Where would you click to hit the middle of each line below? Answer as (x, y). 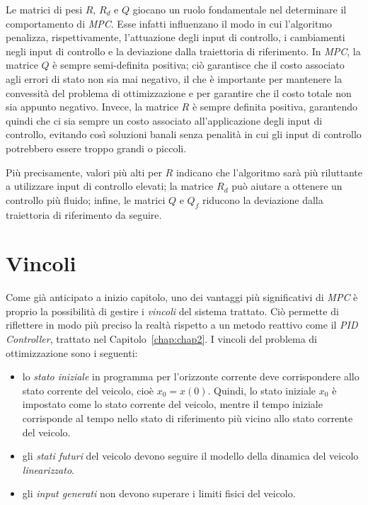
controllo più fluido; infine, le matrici (86, 199)
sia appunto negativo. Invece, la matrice (92, 107)
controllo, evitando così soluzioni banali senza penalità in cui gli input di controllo (184, 134)
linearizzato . (48, 469)
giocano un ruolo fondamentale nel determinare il (240, 9)
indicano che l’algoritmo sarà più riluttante (269, 172)
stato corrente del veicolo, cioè (88, 390)
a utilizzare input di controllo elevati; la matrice (110, 186)
